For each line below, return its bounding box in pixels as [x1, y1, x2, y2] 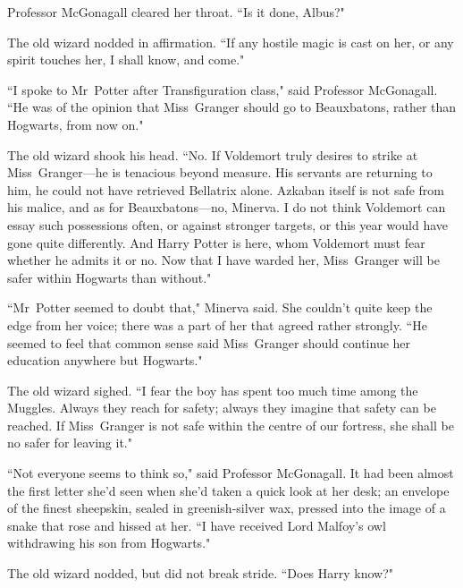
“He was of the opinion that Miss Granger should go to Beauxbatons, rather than [7, 98, 457, 116]
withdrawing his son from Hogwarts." [7, 533, 211, 552]
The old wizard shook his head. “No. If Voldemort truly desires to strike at [7, 145, 418, 164]
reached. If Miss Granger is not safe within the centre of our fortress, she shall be [7, 415, 454, 434]
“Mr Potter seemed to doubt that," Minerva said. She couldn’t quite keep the [7, 298, 433, 317]
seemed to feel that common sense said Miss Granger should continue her [7, 333, 411, 352]
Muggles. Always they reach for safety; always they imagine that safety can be [7, 398, 436, 417]
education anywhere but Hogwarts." [7, 351, 203, 370]
